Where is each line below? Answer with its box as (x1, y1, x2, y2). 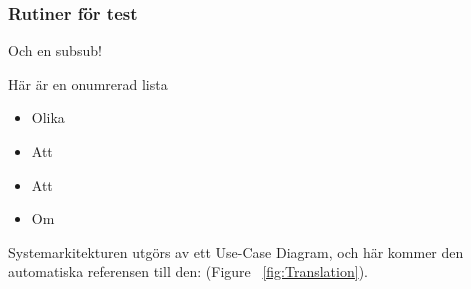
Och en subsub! (8, 40, 102, 61)
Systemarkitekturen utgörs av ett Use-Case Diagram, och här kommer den (8, 241, 464, 262)
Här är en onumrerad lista (8, 73, 168, 94)
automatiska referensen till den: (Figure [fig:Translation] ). (8, 261, 368, 282)
